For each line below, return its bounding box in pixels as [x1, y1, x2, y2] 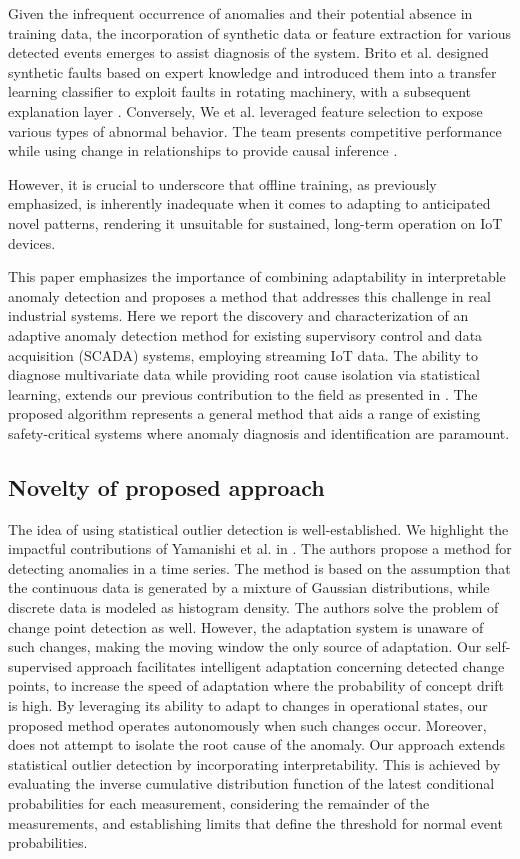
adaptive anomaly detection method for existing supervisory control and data [8, 324, 483, 345]
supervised [8, 655, 72, 676]
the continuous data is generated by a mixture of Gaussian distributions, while [8, 577, 490, 598]
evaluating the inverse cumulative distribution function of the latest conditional [8, 773, 495, 794]
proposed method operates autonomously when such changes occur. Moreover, [8, 714, 487, 735]
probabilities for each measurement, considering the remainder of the [8, 792, 430, 813]
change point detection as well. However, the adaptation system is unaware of [8, 616, 484, 637]
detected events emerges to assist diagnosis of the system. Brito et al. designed [8, 42, 489, 63]
